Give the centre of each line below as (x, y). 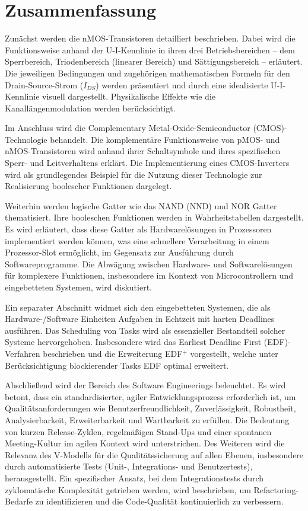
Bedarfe (19, 501)
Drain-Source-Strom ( (44, 84)
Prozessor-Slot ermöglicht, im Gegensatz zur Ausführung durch (119, 252)
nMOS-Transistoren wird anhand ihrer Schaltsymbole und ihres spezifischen (143, 151)
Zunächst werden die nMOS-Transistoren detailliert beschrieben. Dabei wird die (150, 38)
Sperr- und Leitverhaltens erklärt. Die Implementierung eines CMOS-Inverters (147, 163)
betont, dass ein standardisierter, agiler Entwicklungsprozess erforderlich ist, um (150, 396)
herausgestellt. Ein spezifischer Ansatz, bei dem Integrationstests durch (134, 478)
